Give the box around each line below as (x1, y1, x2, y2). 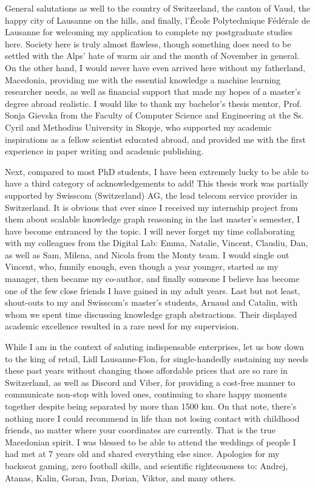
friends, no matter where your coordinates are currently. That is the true (5, 424, 276, 436)
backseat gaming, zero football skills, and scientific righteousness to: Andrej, (5, 459, 288, 472)
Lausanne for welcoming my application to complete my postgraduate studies (5, 26, 293, 38)
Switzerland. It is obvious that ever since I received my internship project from (5, 201, 298, 213)
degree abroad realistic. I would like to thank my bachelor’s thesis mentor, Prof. (5, 97, 302, 109)
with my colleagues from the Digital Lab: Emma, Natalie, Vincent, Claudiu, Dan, (5, 236, 308, 249)
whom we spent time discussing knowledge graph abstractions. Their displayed (5, 308, 297, 320)
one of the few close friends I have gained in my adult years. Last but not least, (5, 284, 300, 297)
